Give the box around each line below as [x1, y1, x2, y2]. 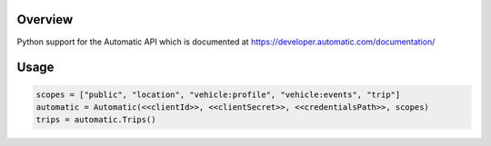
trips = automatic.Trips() [35, 114, 156, 125]
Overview [16, 12, 74, 27]
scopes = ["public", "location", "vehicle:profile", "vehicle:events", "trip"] [35, 89, 401, 100]
